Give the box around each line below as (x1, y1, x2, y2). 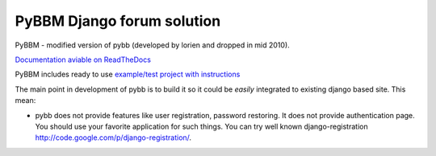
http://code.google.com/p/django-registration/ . (35, 133, 192, 142)
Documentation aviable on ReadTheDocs (15, 55, 151, 64)
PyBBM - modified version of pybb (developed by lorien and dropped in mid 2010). (15, 40, 290, 50)
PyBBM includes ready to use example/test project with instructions (15, 69, 241, 80)
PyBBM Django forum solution (15, 12, 221, 30)
